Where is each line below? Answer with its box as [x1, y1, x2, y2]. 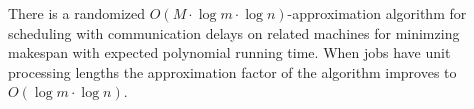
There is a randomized [8, 3, 146, 23]
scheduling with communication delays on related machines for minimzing [8, 22, 460, 43]
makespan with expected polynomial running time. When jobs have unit [8, 42, 451, 63]
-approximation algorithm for [287, 3, 467, 23]
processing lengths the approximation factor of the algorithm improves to [8, 61, 457, 82]
